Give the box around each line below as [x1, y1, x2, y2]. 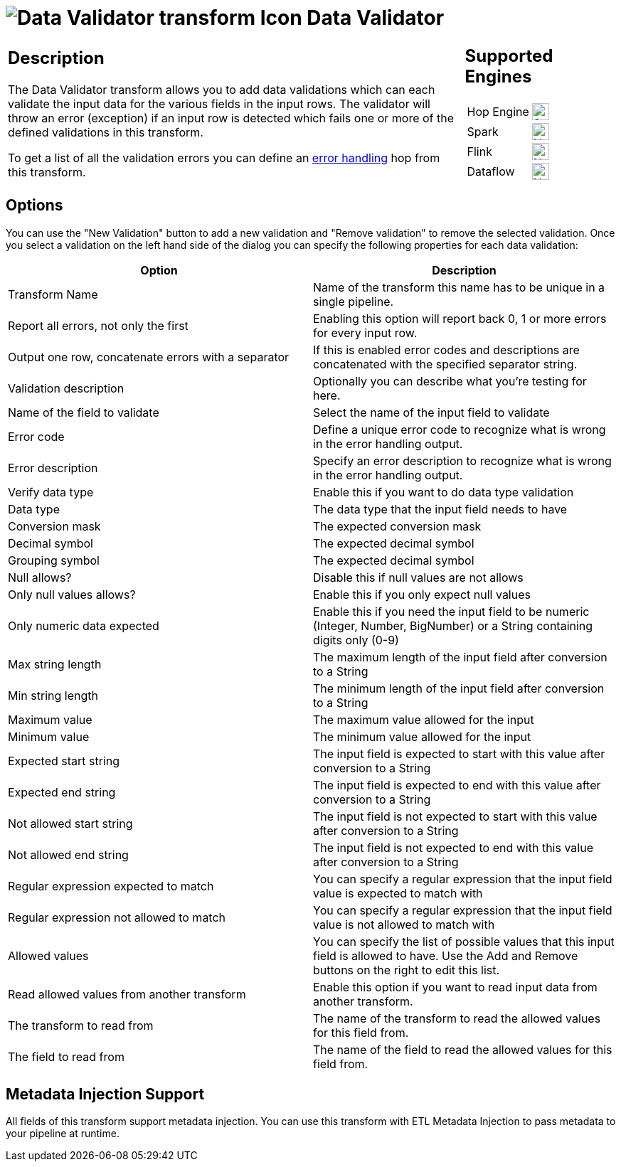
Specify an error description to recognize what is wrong [313, 453, 612, 468]
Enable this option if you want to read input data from [313, 979, 598, 994]
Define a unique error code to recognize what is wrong [313, 422, 606, 437]
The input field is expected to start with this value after [313, 746, 605, 761]
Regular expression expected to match [8, 878, 214, 893]
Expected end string [8, 784, 116, 799]
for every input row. [313, 325, 418, 340]
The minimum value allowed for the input [313, 729, 531, 744]
